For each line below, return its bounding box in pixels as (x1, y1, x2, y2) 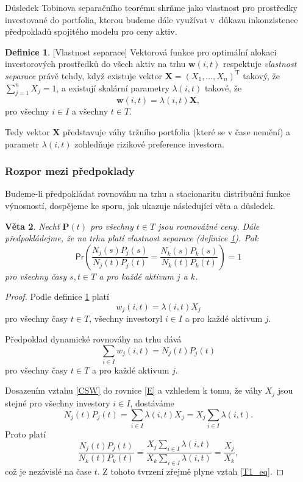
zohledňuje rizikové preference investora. (74, 137, 224, 150)
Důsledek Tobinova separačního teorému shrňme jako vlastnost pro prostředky (5, 1, 298, 13)
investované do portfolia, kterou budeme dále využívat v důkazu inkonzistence (5, 13, 298, 26)
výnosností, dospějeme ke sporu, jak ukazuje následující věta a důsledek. (5, 199, 276, 211)
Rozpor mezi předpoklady (5, 163, 135, 179)
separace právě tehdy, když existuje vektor (5, 69, 163, 82)
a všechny (71, 105, 109, 118)
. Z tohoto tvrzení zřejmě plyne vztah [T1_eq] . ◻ (97, 465, 284, 478)
